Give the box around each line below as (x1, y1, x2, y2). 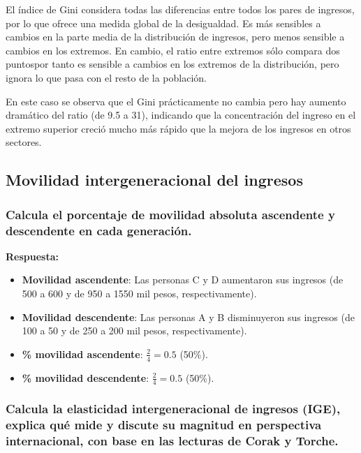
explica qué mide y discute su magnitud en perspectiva (6, 416, 322, 433)
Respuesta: (6, 248, 59, 263)
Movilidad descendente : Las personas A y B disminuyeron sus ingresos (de (22, 309, 355, 324)
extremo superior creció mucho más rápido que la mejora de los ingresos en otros (6, 121, 351, 135)
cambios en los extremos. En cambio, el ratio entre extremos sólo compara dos (6, 43, 340, 57)
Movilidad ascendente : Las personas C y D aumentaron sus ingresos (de (22, 272, 344, 287)
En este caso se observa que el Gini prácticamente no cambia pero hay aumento (6, 94, 346, 108)
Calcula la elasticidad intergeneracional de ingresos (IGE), (6, 400, 341, 417)
